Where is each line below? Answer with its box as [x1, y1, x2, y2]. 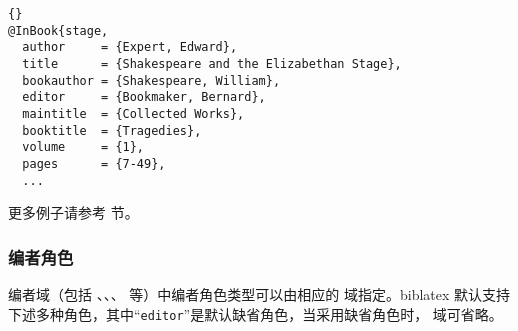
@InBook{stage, [8, 23, 109, 38]
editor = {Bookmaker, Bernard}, [22, 90, 266, 105]
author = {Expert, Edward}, [22, 40, 238, 55]
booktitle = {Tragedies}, [22, 123, 202, 138]
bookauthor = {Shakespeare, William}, [22, 73, 281, 88]
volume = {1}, [22, 140, 145, 155]
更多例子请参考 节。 [8, 202, 139, 223]
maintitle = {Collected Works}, [22, 106, 245, 121]
